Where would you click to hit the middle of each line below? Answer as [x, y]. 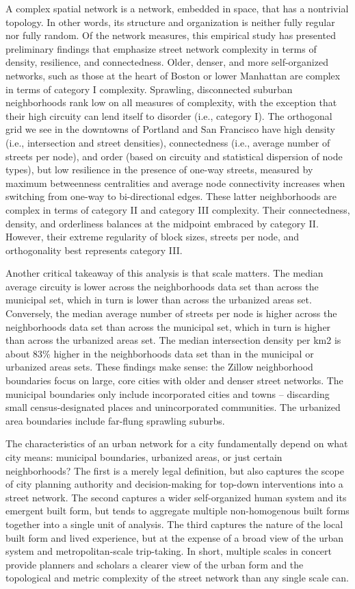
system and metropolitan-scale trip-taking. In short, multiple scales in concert [169, 551]
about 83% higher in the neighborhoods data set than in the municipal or [160, 353]
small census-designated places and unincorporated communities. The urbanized [173, 407]
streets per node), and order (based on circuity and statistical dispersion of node [174, 156]
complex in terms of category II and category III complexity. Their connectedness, [178, 209]
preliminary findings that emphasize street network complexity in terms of [161, 48]
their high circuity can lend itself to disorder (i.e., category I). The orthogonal [169, 115]
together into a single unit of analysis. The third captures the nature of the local [174, 524]
